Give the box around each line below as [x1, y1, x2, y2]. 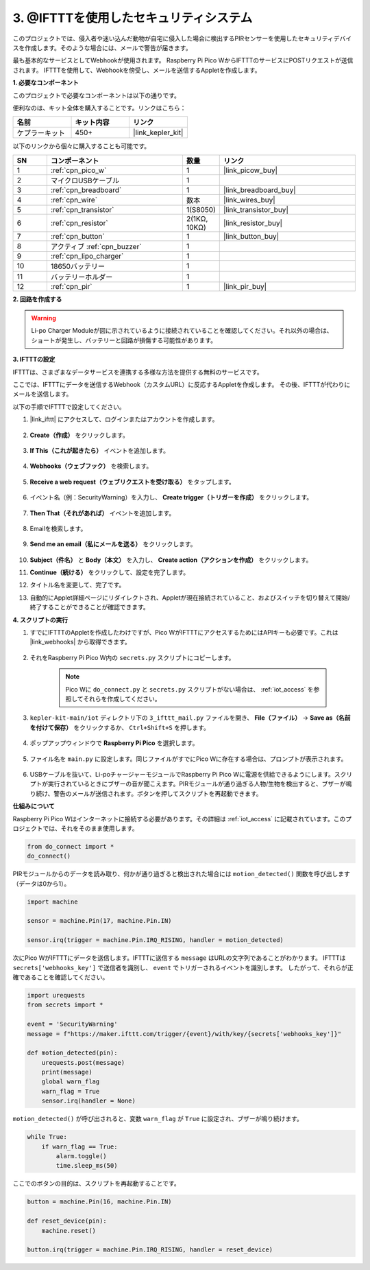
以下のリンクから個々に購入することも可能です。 [12, 142, 151, 150]
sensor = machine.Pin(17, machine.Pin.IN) [27, 917, 172, 925]
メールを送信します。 [12, 390, 73, 398]
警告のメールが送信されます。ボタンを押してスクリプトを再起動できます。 [53, 789, 263, 797]
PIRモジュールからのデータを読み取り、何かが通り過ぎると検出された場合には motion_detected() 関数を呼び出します [12, 870, 351, 878]
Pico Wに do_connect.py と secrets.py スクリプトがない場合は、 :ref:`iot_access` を [65, 685, 314, 693]
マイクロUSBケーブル [50, 176, 120, 185]
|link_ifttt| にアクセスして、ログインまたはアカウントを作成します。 [29, 415, 219, 423]
